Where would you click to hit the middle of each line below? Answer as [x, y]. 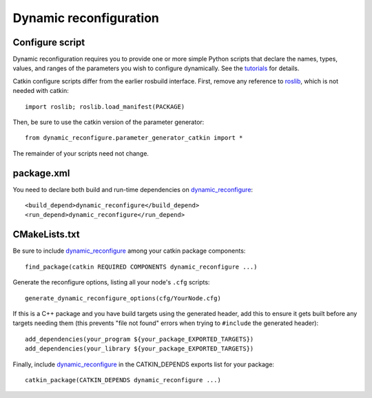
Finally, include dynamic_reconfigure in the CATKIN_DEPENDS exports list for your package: [144, 364]
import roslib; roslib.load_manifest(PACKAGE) [105, 106]
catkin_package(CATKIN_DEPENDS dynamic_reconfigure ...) [123, 380]
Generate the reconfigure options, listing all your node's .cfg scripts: [111, 282]
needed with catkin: [41, 91]
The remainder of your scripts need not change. [81, 153]
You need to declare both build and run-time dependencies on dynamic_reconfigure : [133, 189]
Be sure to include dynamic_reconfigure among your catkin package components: [129, 251]
